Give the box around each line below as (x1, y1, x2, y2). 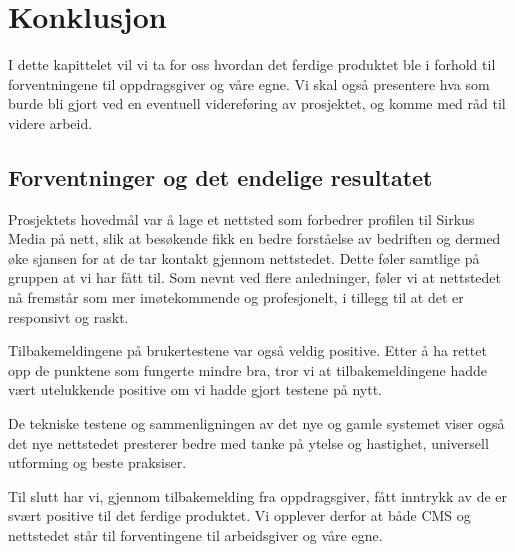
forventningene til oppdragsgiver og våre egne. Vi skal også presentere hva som (8, 73, 490, 94)
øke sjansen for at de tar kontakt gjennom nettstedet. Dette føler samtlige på (8, 247, 480, 268)
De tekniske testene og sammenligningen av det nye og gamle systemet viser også (8, 413, 505, 434)
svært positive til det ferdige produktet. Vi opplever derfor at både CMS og (8, 505, 471, 526)
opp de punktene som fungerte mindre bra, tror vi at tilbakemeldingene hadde (8, 359, 488, 380)
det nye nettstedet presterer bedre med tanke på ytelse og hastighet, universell (8, 432, 489, 453)
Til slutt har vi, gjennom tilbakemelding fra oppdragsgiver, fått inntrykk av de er (8, 485, 508, 506)
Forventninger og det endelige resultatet (8, 161, 433, 192)
